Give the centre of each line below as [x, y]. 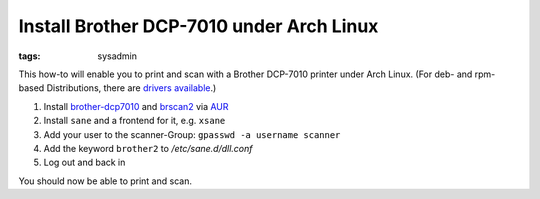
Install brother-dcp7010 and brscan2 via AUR [136, 106]
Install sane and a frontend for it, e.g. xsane [134, 121]
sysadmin [117, 56]
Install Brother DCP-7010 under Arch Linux [198, 26]
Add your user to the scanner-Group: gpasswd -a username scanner [192, 134]
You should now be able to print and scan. [105, 181]
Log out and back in [84, 162]
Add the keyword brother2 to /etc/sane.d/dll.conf [148, 148]
